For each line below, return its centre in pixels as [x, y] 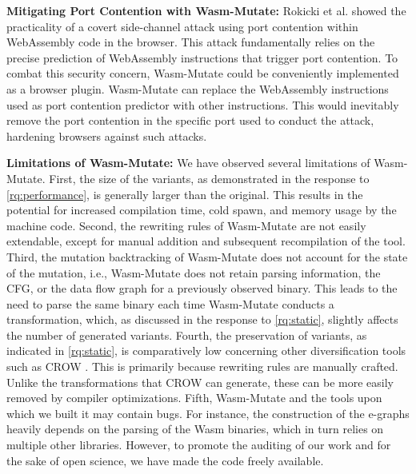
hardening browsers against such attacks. [107, 135]
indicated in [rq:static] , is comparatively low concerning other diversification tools [206, 351]
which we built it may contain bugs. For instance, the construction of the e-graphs [208, 413]
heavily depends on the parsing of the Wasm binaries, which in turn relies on [195, 429]
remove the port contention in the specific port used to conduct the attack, [190, 120]
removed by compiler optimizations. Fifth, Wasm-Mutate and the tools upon [194, 398]
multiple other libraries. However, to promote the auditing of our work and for [199, 445]
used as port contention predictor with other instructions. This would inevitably [203, 104]
